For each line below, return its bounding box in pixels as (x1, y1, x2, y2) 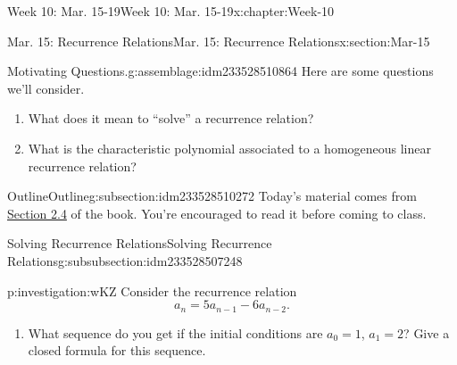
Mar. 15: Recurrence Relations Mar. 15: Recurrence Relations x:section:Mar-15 (7, 31, 430, 50)
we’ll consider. (7, 79, 85, 97)
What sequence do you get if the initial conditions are (28, 323, 323, 342)
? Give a (403, 323, 450, 342)
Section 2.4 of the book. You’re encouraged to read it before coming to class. (7, 203, 427, 222)
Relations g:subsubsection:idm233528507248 (7, 251, 243, 270)
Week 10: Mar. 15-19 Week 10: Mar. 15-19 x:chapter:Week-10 (7, 2, 335, 20)
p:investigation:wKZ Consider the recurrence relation (7, 281, 297, 300)
